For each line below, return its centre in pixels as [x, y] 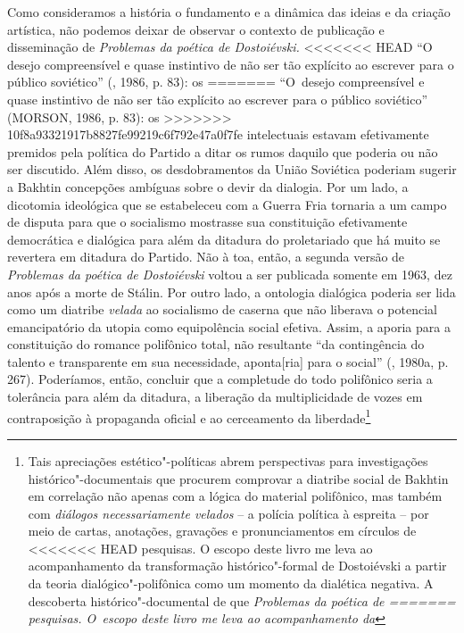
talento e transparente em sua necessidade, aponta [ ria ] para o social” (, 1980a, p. [228, 361]
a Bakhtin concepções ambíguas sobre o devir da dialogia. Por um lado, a [208, 186]
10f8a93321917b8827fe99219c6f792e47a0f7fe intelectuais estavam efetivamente [218, 134]
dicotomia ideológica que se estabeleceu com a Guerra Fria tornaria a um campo [227, 204]
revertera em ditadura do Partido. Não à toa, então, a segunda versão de [206, 257]
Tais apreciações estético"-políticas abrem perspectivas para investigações [228, 460]
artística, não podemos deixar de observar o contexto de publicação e [196, 29]
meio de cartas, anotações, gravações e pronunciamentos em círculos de [222, 531]
